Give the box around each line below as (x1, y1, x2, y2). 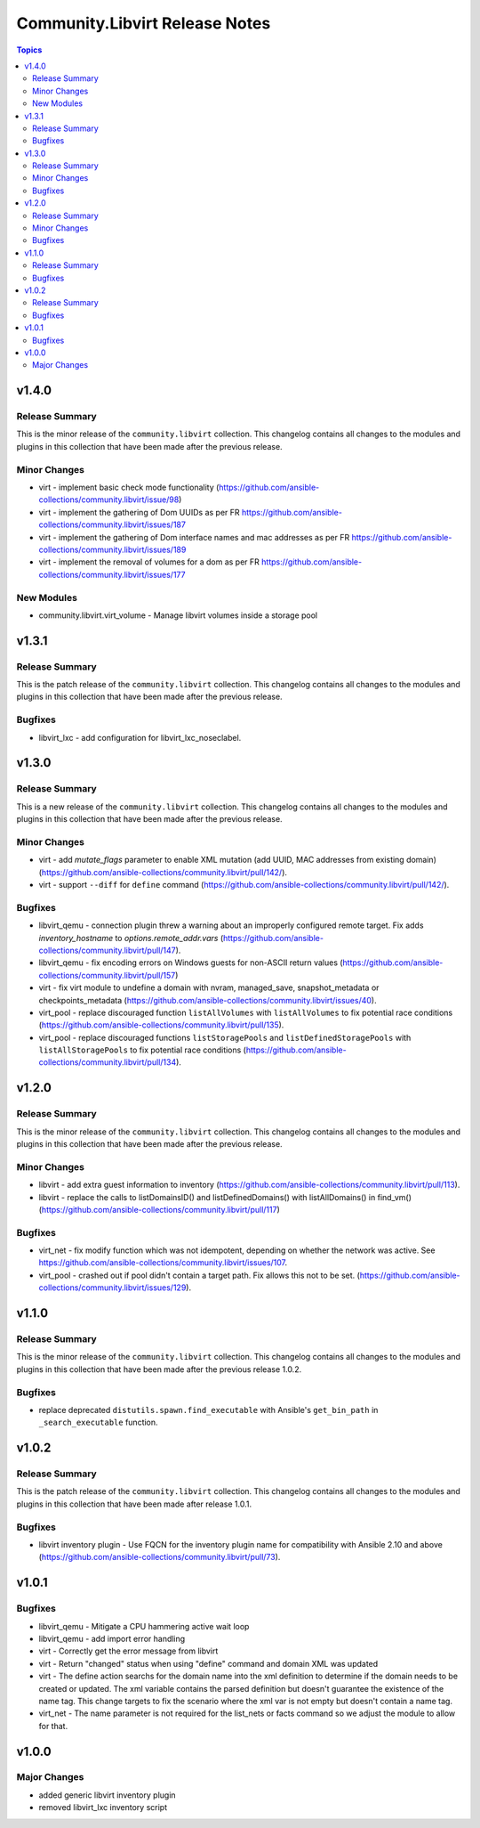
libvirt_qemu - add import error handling (38, 1633, 186, 1644)
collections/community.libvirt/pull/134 (38, 1057, 177, 1068)
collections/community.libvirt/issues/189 (38, 544, 187, 555)
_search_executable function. (38, 1417, 159, 1428)
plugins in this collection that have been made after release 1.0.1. (16, 1499, 252, 1509)
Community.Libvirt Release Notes (16, 13, 271, 33)
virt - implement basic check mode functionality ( (38, 482, 220, 492)
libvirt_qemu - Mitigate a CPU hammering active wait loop (38, 1621, 250, 1631)
